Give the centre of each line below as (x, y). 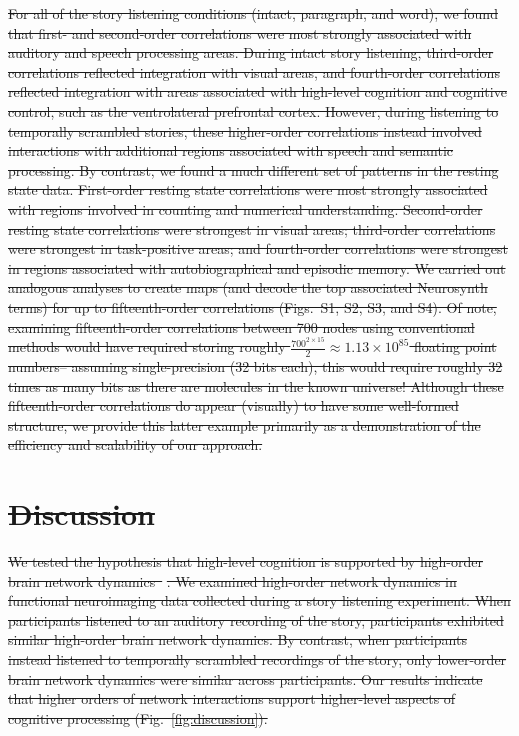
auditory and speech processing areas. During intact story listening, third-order (251, 52)
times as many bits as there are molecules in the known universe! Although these (256, 385)
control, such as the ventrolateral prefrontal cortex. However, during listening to (253, 110)
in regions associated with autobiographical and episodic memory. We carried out (257, 267)
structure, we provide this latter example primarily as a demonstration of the (244, 424)
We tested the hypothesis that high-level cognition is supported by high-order (245, 561)
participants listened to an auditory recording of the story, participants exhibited (256, 619)
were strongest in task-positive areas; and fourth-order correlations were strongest (258, 248)
